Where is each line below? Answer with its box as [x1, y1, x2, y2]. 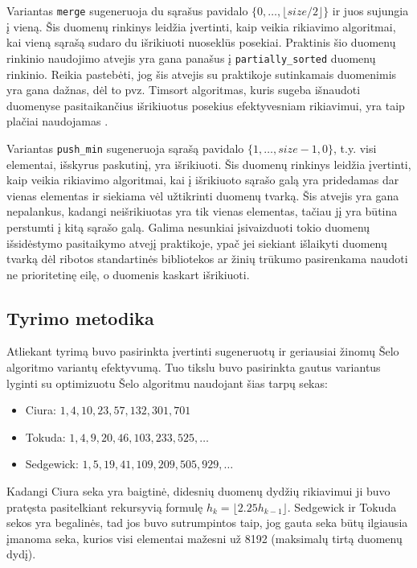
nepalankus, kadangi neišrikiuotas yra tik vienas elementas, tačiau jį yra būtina [6, 203, 398, 220]
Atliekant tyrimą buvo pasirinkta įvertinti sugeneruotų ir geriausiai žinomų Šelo [6, 343, 399, 360]
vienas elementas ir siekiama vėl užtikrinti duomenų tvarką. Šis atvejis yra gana [6, 187, 399, 204]
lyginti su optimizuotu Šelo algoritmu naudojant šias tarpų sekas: [6, 374, 328, 391]
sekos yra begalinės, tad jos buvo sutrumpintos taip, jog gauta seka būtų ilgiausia [6, 514, 408, 531]
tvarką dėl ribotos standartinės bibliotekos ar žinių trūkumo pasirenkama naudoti [6, 250, 408, 267]
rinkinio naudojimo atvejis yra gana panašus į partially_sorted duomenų [6, 49, 376, 66]
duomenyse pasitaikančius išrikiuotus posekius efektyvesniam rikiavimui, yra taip [6, 97, 405, 113]
